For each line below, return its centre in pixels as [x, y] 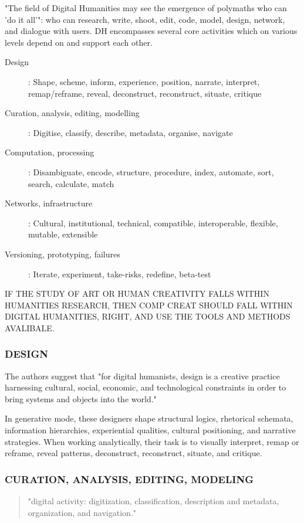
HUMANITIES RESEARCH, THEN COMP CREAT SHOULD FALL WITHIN [149, 305]
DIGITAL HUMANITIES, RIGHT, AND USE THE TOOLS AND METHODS [148, 316]
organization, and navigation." [82, 512]
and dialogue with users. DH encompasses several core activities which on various [151, 31]
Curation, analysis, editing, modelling [72, 113]
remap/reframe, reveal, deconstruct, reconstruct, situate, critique [145, 93]
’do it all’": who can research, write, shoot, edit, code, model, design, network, [145, 19]
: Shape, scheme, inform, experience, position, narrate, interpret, [144, 81]
